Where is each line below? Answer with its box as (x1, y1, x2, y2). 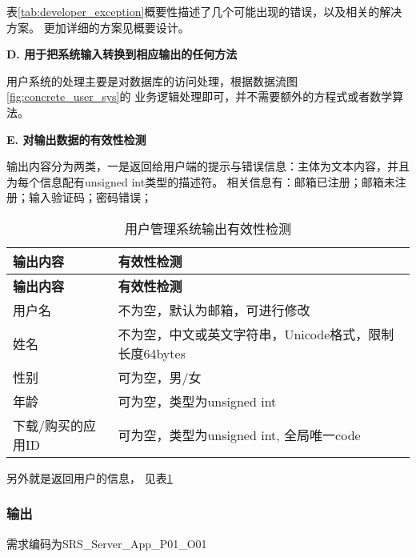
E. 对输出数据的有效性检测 (6, 130, 146, 147)
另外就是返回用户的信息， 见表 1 (6, 469, 173, 486)
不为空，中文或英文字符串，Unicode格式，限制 (118, 324, 394, 343)
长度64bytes (118, 343, 186, 363)
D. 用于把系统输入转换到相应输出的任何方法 (6, 46, 238, 62)
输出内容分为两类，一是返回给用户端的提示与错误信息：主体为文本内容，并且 (6, 158, 410, 174)
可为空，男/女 (118, 367, 202, 387)
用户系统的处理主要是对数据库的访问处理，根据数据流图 (6, 72, 298, 89)
